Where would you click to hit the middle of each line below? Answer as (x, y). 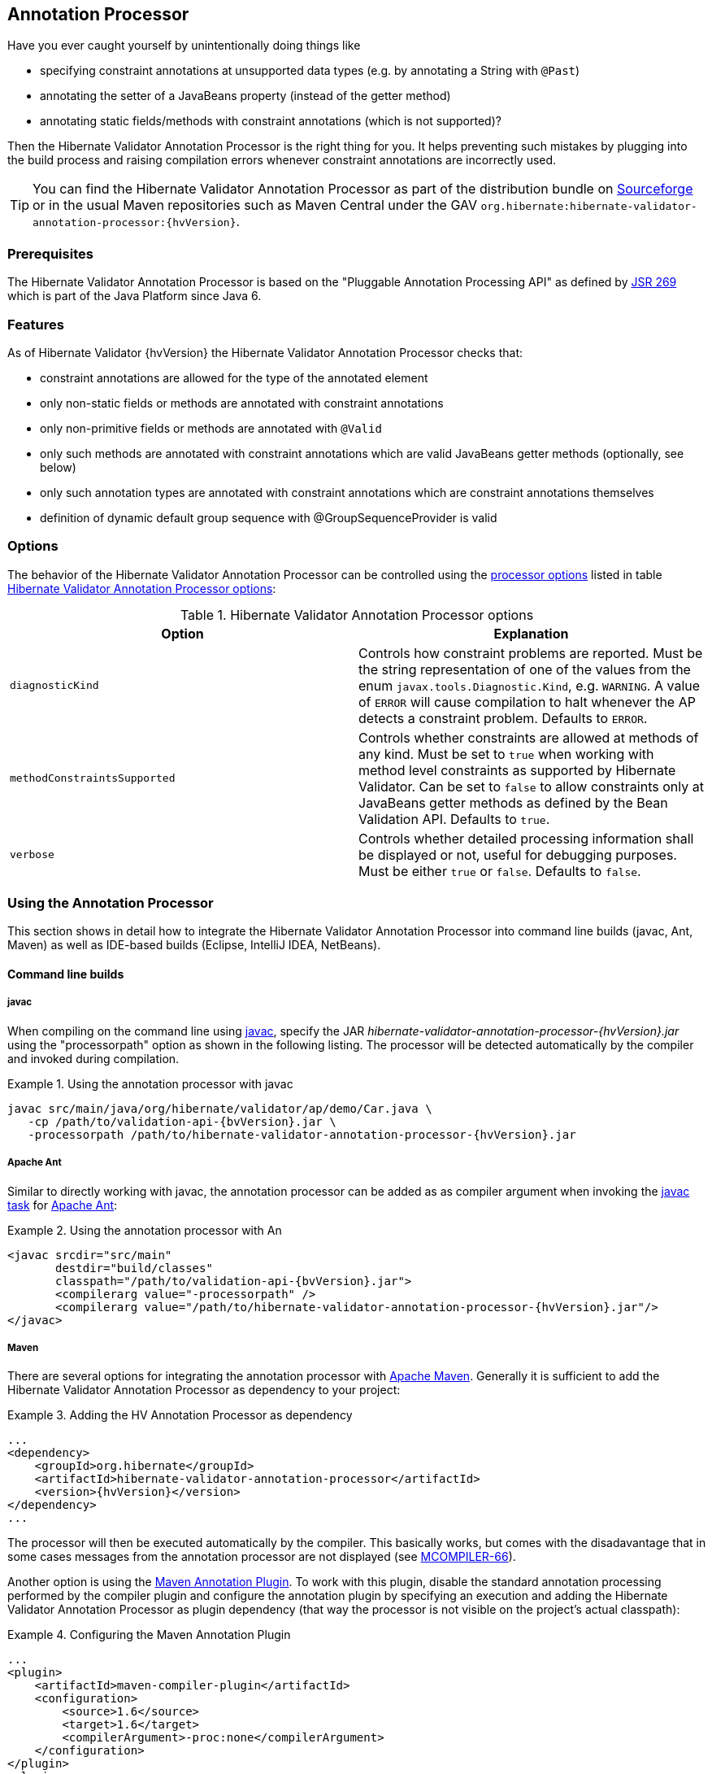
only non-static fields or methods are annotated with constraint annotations (242, 403)
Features (36, 324)
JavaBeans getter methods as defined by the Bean (513, 802)
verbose (32, 855)
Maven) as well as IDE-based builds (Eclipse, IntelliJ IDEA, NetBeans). (194, 945)
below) (58, 467)
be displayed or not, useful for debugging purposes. (518, 854)
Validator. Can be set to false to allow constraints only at (531, 786)
